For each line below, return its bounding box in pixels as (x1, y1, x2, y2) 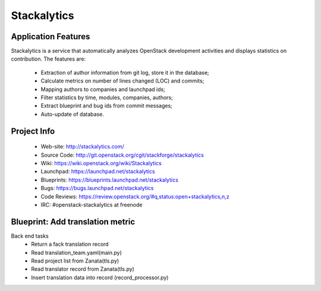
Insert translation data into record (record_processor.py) (31, 274, 169, 281)
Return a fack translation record (31, 241, 109, 248)
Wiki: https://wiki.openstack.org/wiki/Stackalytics (40, 159, 162, 166)
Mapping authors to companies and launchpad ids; (40, 86, 166, 93)
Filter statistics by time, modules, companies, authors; (40, 94, 174, 101)
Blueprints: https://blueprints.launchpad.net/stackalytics (40, 176, 178, 184)
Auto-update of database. (40, 110, 104, 118)
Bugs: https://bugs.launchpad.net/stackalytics (40, 185, 154, 192)
